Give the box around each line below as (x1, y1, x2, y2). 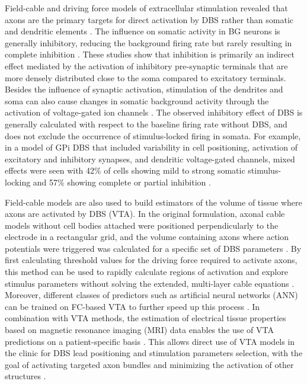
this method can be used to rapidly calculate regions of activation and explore (5, 265, 288, 278)
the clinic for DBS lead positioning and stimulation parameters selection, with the (5, 347, 303, 359)
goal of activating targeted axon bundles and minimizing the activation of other (5, 358, 294, 370)
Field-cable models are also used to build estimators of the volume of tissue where (5, 196, 302, 208)
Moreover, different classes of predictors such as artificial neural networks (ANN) (5, 289, 298, 301)
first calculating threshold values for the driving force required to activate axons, (5, 254, 298, 266)
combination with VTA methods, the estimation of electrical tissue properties (5, 312, 286, 324)
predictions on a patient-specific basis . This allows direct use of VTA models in (5, 335, 295, 347)
